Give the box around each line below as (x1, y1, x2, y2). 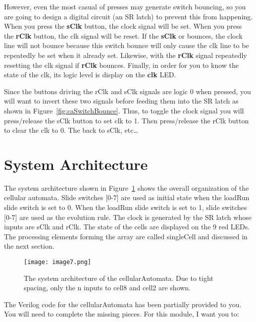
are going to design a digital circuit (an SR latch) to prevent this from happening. (4, 11, 253, 21)
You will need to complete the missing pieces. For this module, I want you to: (4, 309, 239, 319)
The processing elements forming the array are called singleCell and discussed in (4, 231, 248, 241)
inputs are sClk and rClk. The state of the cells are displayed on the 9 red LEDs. (4, 221, 250, 232)
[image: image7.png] (24, 259, 92, 266)
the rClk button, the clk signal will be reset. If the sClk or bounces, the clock (4, 30, 243, 41)
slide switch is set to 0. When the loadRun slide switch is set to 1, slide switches (4, 202, 247, 213)
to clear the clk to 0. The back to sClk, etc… (4, 125, 138, 135)
